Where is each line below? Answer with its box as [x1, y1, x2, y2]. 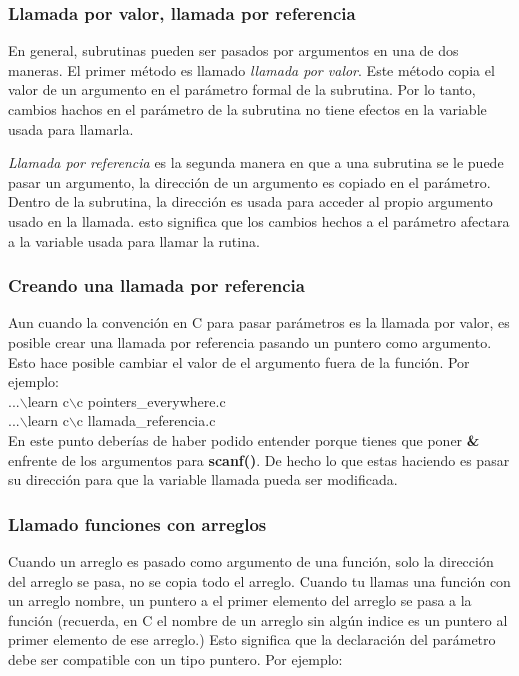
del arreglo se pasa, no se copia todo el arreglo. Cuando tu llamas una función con [8, 570, 511, 591]
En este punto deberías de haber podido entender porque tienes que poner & [8, 429, 480, 450]
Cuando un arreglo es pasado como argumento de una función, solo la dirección [8, 550, 494, 571]
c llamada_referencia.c [76, 410, 216, 431]
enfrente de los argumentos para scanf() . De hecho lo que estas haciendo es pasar [8, 449, 510, 470]
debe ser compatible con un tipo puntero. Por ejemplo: [8, 648, 343, 669]
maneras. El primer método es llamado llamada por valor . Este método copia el [8, 59, 495, 80]
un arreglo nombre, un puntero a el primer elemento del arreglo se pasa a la [8, 590, 472, 611]
